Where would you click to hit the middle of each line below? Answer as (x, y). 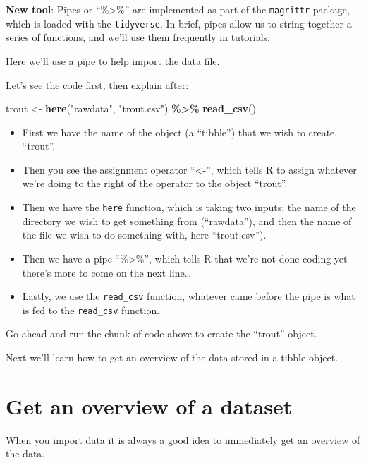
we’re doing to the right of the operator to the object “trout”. (155, 183)
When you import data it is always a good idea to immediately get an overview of (183, 439)
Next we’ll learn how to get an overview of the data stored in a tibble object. (172, 357)
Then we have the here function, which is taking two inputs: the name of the (189, 207)
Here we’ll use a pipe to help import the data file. (113, 60)
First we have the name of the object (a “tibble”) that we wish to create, (180, 132)
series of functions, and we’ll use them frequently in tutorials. (138, 37)
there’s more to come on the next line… (107, 272)
